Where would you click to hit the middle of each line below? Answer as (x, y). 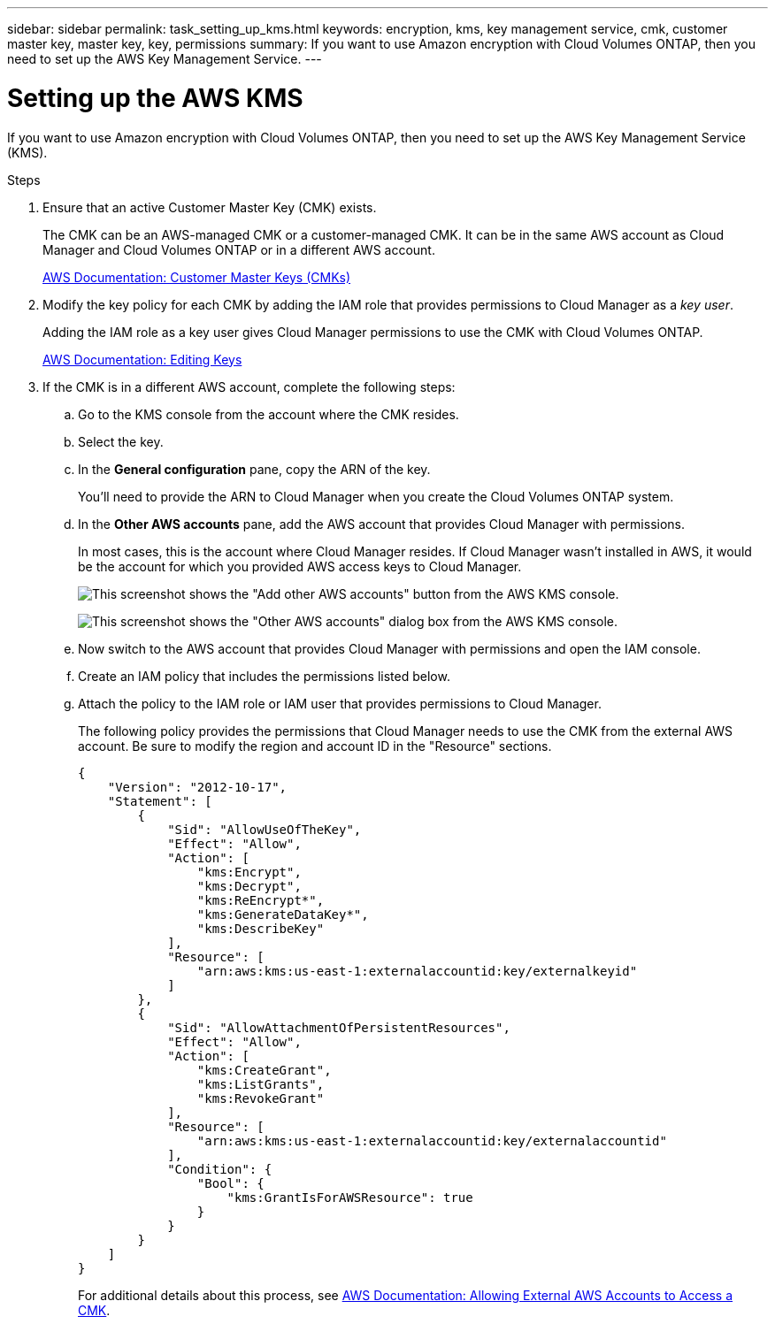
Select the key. (121, 441)
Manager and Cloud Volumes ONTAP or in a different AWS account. (239, 249)
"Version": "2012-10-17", (197, 787)
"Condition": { (220, 1169)
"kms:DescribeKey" (261, 928)
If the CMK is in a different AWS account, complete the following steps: (249, 386)
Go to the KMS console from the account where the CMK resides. (269, 414)
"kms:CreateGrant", (264, 1070)
